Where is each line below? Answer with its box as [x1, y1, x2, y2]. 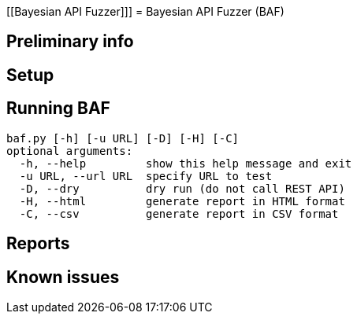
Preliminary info [6, 31, 134, 52]
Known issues [6, 267, 120, 287]
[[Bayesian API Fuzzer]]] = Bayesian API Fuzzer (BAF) [6, 5, 284, 18]
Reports [6, 234, 70, 254]
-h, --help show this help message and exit [19, 156, 352, 170]
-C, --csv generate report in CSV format [19, 207, 339, 220]
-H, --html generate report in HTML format [19, 194, 345, 208]
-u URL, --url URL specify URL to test [19, 169, 273, 182]
